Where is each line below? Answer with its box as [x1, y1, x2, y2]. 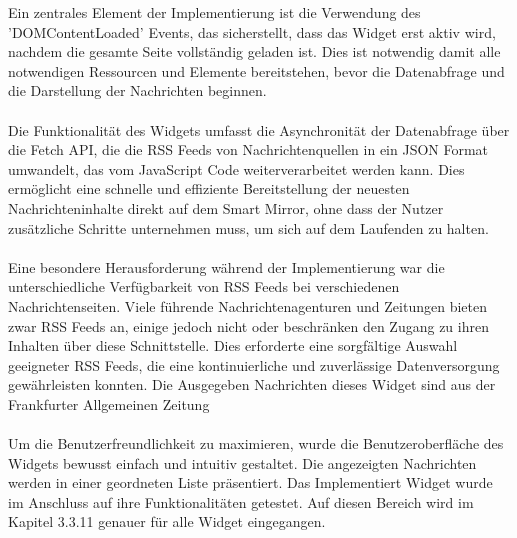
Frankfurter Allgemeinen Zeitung [8, 393, 210, 414]
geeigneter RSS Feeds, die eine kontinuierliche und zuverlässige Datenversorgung [8, 354, 500, 375]
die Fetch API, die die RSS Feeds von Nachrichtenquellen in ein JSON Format [8, 139, 489, 160]
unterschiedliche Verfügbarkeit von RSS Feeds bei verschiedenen [8, 276, 400, 297]
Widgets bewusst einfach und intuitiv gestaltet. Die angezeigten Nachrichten [8, 452, 477, 473]
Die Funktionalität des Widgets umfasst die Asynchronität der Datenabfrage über [8, 119, 510, 140]
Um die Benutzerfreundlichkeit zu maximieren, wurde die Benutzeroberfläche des [8, 433, 504, 454]
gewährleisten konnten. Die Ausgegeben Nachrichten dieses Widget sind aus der [8, 374, 496, 395]
